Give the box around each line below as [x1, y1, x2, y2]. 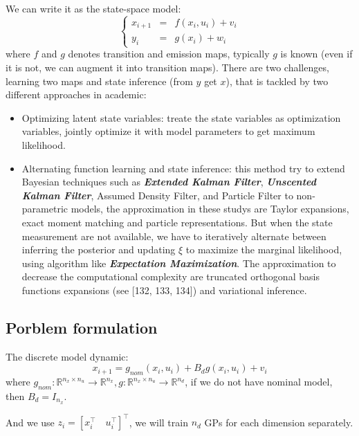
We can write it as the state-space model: [6, 1, 181, 15]
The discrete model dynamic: [6, 349, 129, 363]
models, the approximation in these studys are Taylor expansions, [71, 201, 349, 216]
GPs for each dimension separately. [204, 415, 353, 429]
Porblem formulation [6, 316, 158, 338]
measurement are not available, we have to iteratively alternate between [21, 228, 326, 243]
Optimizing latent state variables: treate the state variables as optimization [21, 110, 341, 125]
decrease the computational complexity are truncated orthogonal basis [21, 269, 320, 284]
